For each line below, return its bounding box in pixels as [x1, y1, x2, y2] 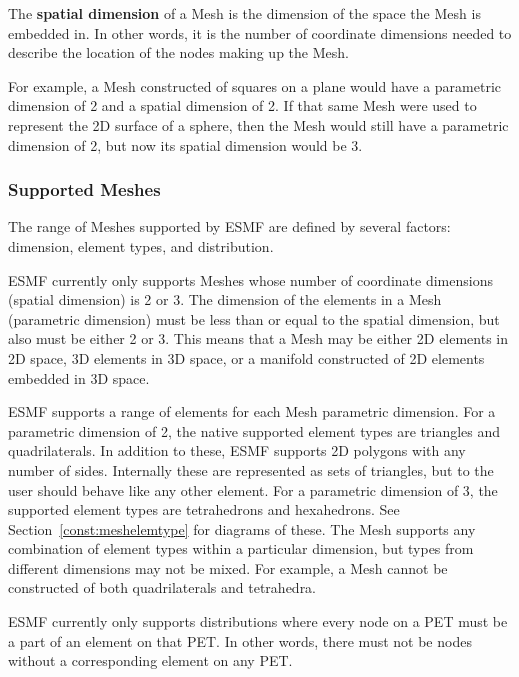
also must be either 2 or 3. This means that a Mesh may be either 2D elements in [8, 328, 509, 349]
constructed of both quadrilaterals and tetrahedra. [8, 577, 317, 598]
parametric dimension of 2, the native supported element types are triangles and [8, 420, 501, 441]
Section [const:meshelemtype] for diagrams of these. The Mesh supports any [8, 518, 476, 539]
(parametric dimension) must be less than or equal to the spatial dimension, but [8, 308, 500, 329]
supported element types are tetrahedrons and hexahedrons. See [8, 499, 400, 520]
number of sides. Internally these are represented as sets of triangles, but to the [8, 459, 494, 480]
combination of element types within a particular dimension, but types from [8, 538, 474, 559]
